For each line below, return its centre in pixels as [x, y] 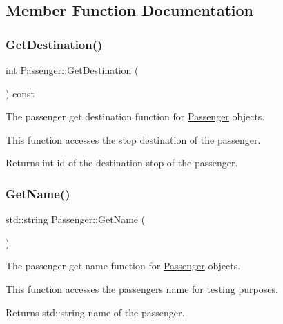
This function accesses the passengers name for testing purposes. [142, 288]
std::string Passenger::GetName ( [76, 219]
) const [20, 93]
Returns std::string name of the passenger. [95, 312]
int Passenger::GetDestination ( [72, 70]
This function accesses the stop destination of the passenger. [133, 139]
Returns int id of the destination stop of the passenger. [122, 163]
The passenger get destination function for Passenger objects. [135, 116]
